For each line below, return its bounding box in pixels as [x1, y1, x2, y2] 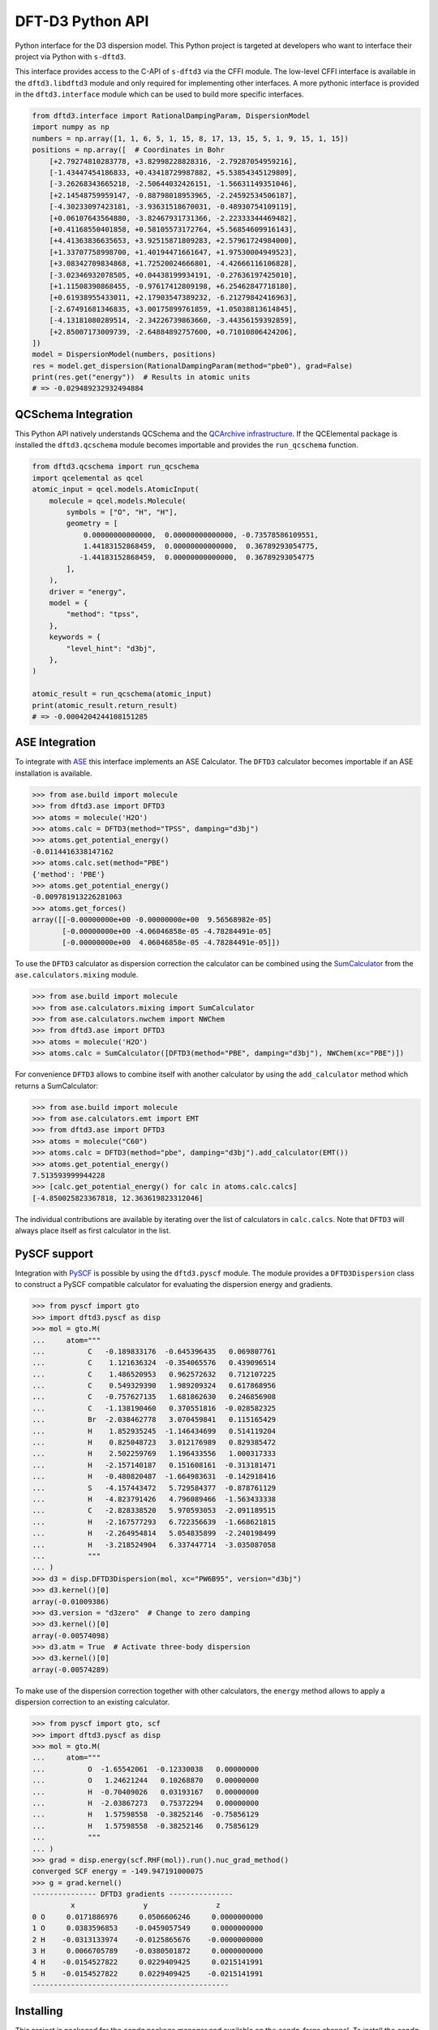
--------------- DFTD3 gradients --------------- [32, 1890, 234, 1899]
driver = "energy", [49, 587, 127, 596]
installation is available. [15, 768, 92, 778]
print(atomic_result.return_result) [32, 701, 178, 710]
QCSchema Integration [15, 407, 133, 421]
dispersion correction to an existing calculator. [15, 1697, 170, 1707]
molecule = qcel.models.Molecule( [49, 496, 187, 505]
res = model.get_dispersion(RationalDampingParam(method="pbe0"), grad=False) [32, 361, 353, 370]
